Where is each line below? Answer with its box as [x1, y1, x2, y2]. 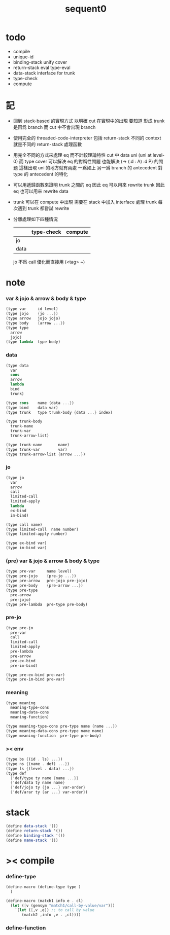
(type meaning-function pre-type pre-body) [6, 733, 101, 738]
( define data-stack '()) [6, 823, 58, 829]
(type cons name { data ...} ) [6, 400, 74, 406]
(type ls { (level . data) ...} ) [6, 766, 74, 771]
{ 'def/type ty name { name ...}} [10, 775, 79, 781]
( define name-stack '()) [6, 838, 58, 843]
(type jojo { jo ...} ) [6, 311, 58, 316]
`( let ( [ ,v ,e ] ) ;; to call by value [15, 908, 95, 913]
